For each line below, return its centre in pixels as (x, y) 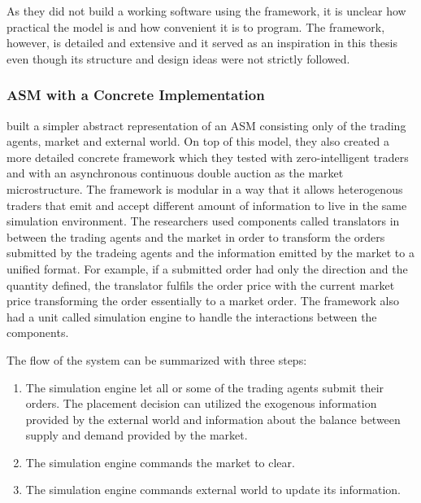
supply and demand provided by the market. (137, 435)
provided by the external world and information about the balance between (213, 419)
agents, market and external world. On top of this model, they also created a (198, 141)
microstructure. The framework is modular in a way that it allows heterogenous (205, 188)
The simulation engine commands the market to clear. (160, 462)
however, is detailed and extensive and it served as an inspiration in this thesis (202, 43)
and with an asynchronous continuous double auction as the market (175, 173)
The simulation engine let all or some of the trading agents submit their (205, 387)
